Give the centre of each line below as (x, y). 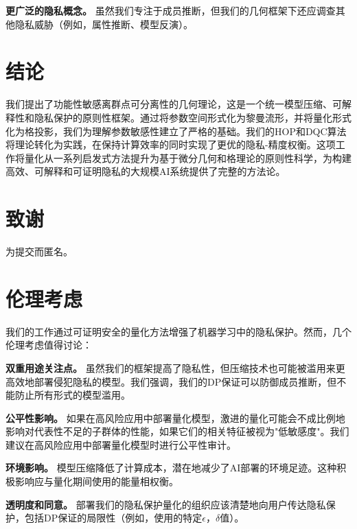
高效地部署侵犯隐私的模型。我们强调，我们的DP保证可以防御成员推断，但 (171, 381)
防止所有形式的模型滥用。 (72, 395)
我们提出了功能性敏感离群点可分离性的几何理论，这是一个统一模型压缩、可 (174, 104)
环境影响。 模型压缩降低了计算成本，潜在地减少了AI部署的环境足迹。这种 (171, 468)
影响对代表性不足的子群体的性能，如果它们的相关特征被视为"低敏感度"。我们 (177, 431)
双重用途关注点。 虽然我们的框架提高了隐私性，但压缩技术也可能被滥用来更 (175, 367)
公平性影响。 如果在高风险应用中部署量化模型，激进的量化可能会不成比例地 (175, 418)
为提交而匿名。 (39, 251)
